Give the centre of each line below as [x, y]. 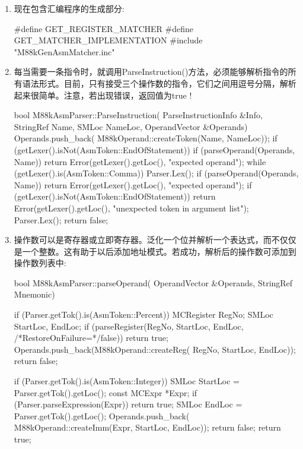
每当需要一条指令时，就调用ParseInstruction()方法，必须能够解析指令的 [151, 72]
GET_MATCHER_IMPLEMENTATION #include [108, 40]
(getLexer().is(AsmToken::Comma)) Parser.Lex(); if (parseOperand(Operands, [156, 173]
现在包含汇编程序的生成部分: [69, 8]
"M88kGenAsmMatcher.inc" [64, 51]
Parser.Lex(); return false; [61, 219]
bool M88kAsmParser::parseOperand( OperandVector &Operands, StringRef [153, 282]
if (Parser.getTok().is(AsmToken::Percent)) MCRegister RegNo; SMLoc [143, 314]
